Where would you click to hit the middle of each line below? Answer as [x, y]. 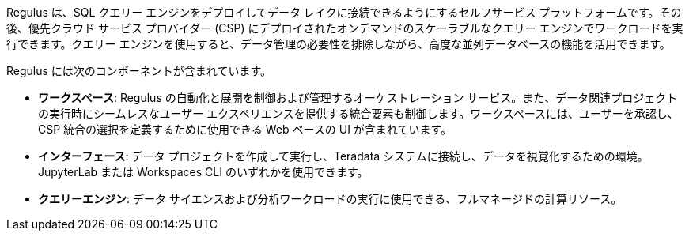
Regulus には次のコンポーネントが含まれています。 [139, 71]
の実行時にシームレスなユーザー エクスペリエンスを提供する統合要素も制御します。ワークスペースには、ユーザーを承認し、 [358, 113]
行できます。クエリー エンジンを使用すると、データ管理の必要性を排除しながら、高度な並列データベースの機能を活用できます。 [339, 44]
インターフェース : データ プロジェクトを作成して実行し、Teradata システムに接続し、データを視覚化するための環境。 [343, 156]
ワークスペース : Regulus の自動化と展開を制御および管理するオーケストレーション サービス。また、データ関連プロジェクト [358, 98]
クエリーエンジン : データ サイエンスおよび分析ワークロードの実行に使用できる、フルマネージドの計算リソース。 [330, 199]
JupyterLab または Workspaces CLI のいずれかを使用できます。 [203, 172]
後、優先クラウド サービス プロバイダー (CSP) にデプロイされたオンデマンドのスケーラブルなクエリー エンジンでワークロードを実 [345, 28]
